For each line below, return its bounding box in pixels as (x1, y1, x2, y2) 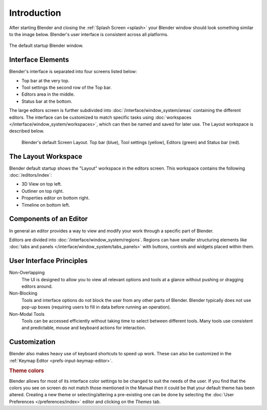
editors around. (21, 283, 53, 289)
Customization (9, 338, 56, 346)
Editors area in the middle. (21, 91, 75, 97)
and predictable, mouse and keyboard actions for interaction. (21, 325, 146, 331)
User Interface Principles (9, 257, 88, 265)
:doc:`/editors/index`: (9, 172, 52, 178)
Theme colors (9, 368, 44, 374)
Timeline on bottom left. (21, 202, 70, 208)
